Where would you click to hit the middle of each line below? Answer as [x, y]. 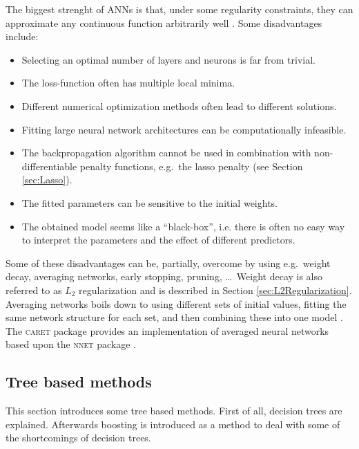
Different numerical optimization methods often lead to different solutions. [179, 106]
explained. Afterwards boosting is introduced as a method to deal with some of [173, 424]
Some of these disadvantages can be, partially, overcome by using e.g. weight [168, 263]
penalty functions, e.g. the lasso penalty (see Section [191, 166]
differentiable [49, 166]
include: [22, 36]
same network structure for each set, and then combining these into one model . [174, 317]
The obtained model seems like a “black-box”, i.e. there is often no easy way [183, 226]
